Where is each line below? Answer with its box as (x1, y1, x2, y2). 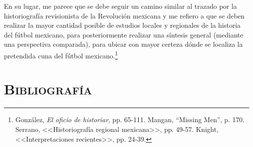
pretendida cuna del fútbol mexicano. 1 (4, 49, 118, 60)
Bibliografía (4, 79, 92, 99)
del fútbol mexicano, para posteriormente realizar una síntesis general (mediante (4, 29, 243, 39)
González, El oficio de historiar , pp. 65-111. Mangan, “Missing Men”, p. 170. (15, 114, 245, 125)
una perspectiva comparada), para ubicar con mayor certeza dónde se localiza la (4, 39, 243, 49)
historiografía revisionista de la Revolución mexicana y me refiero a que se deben (4, 10, 245, 20)
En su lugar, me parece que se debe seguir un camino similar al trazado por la (4, 1, 237, 11)
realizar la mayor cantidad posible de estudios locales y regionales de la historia (4, 20, 241, 30)
